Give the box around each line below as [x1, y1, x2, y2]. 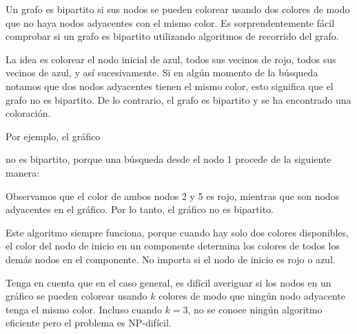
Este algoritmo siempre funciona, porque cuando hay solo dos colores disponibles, [6, 225, 349, 239]
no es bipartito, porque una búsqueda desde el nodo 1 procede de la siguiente [6, 152, 331, 166]
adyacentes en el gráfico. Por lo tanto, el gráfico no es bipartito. [6, 202, 274, 216]
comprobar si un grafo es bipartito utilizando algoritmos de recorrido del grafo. [6, 29, 339, 43]
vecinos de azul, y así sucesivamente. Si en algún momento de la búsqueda [6, 65, 318, 80]
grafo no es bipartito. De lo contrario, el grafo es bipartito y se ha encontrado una [6, 92, 351, 107]
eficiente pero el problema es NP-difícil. [6, 315, 172, 330]
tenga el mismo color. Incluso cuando [6, 302, 162, 316]
